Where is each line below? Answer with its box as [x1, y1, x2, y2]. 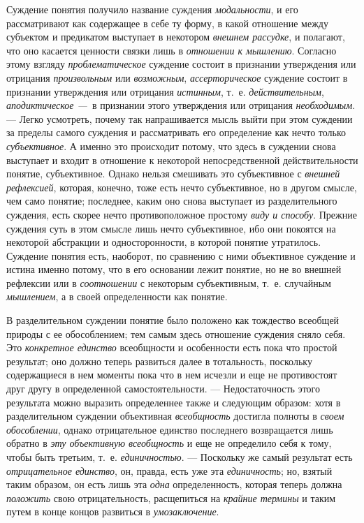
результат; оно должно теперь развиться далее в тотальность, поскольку [6, 353, 312, 368]
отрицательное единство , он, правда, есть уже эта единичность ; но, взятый [6, 463, 333, 478]
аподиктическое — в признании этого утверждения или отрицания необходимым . [6, 98, 356, 112]
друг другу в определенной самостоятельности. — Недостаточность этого [6, 381, 320, 396]
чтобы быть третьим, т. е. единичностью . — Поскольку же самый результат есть [6, 450, 353, 464]
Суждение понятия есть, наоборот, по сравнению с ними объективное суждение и [6, 248, 356, 263]
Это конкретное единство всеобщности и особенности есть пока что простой [6, 340, 337, 355]
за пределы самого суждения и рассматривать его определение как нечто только [6, 125, 347, 140]
